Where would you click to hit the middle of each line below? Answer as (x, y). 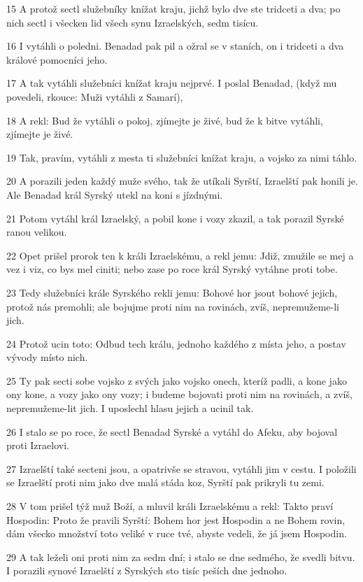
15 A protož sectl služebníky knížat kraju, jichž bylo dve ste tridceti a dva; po (173, 8)
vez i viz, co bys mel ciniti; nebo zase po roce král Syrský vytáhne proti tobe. (172, 269)
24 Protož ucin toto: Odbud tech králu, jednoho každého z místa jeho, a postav (176, 343)
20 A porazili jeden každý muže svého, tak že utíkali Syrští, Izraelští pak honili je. (182, 181)
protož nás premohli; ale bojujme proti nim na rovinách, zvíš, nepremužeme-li (173, 306)
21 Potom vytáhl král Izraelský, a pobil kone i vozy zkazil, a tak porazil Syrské (175, 218)
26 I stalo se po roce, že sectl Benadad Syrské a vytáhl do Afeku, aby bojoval (172, 431)
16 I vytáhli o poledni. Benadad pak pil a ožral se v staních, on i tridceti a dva (175, 46)
